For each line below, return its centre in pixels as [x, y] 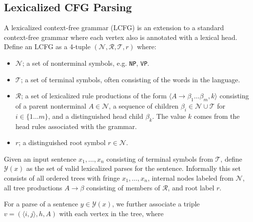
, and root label [191, 187]
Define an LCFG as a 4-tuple [47, 46]
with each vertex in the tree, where [111, 213]
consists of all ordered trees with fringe [62, 178]
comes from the [217, 116]
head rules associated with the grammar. [76, 126]
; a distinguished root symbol [62, 142]
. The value [169, 116]
